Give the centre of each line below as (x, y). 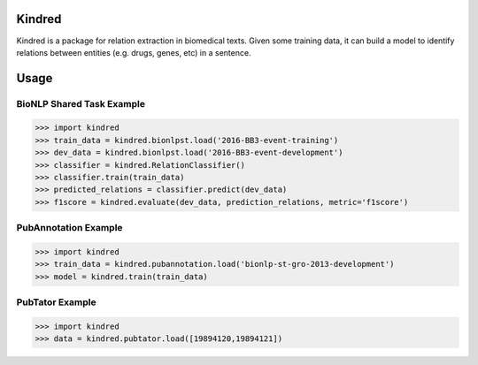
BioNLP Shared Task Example (81, 103)
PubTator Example (56, 302)
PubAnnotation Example (69, 228)
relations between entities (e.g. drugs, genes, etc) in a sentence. (134, 52)
